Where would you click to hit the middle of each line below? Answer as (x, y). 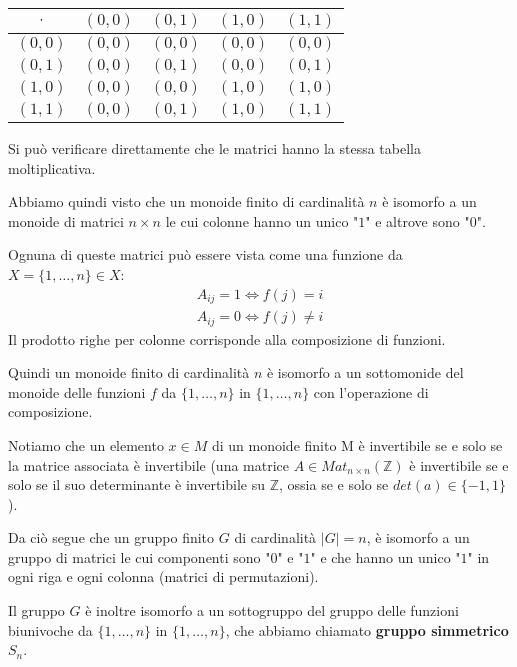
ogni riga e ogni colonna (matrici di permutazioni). (163, 576)
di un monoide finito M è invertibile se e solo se (357, 444)
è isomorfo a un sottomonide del (365, 372)
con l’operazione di (371, 391)
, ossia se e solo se (334, 484)
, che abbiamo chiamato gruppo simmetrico (367, 629)
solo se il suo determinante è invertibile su (137, 484)
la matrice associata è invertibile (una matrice (149, 464)
